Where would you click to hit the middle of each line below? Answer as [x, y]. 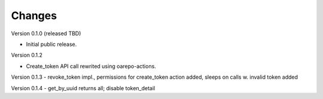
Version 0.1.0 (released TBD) [46, 33]
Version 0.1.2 [27, 55]
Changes [34, 16]
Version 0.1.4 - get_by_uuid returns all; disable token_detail [83, 88]
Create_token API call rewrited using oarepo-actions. [91, 66]
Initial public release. [51, 44]
